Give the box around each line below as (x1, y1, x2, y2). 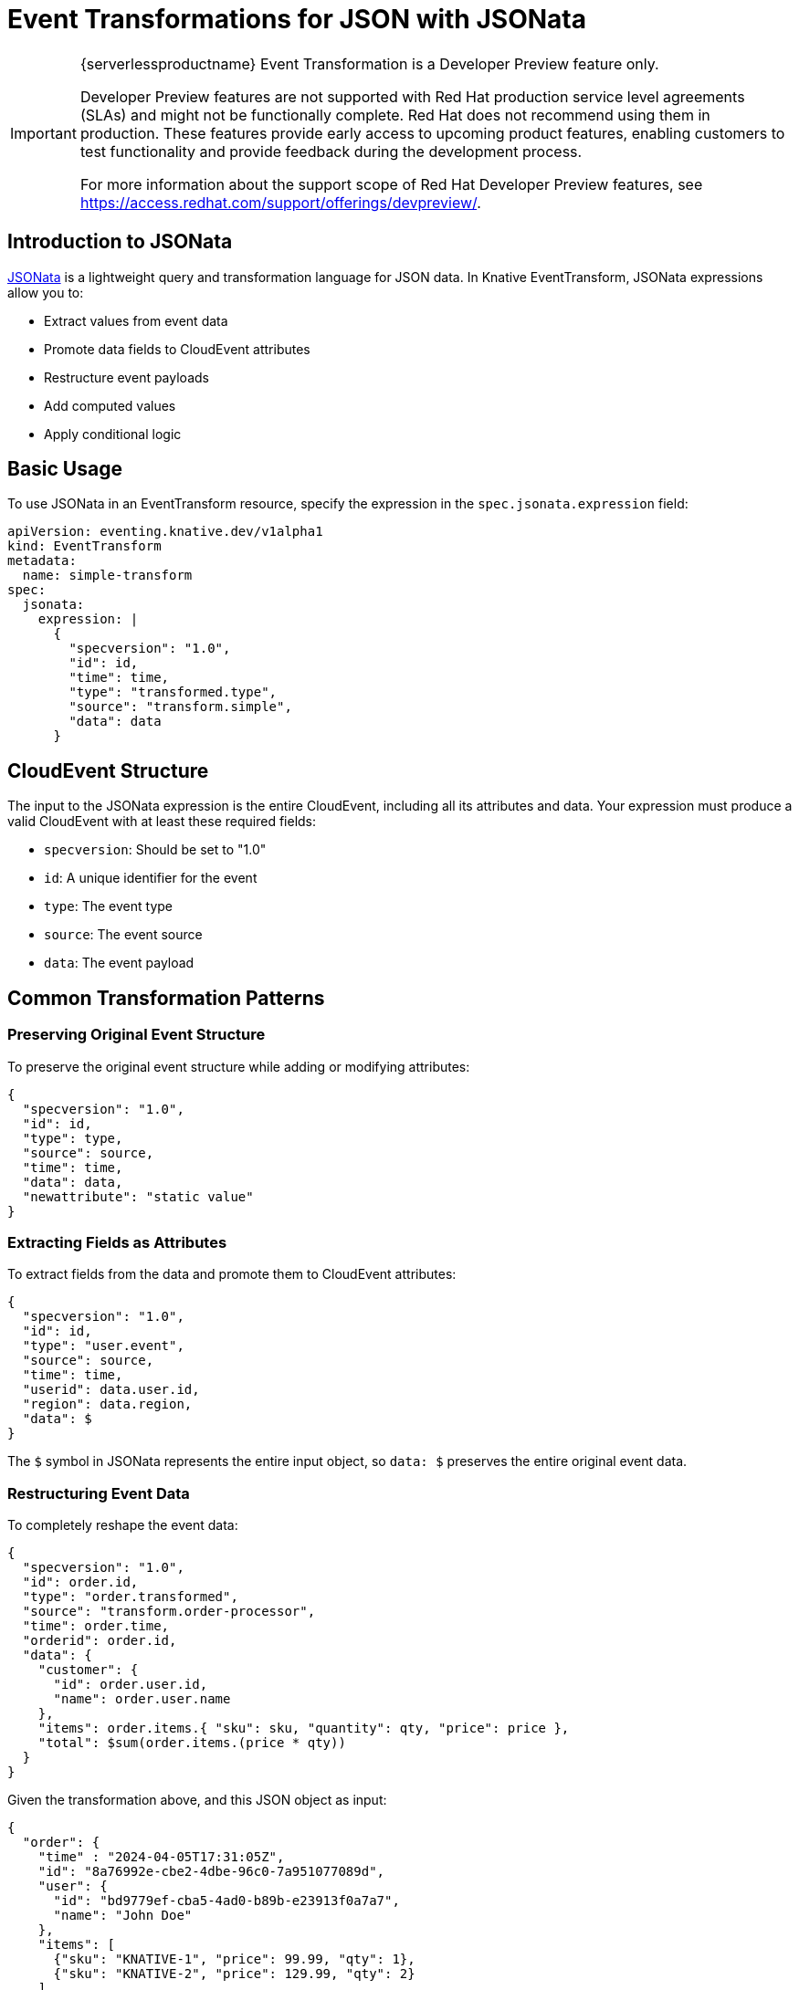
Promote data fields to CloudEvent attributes (44, 340, 310, 357)
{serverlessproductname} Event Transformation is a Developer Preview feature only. (79, 54, 659, 73)
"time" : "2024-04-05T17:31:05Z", (37, 1849, 285, 1864)
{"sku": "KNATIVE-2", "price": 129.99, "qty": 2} (53, 1966, 415, 1981)
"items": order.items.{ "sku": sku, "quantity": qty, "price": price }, (37, 1721, 570, 1735)
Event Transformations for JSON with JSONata (7, 4, 586, 35)
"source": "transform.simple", (68, 699, 292, 715)
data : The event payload (44, 955, 194, 971)
